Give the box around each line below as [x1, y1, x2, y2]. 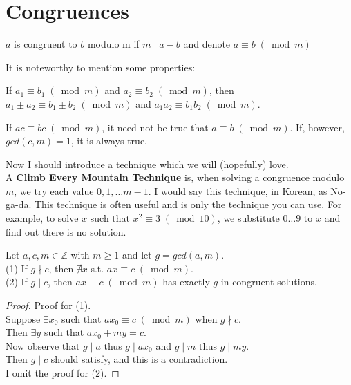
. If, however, [290, 120, 345, 134]
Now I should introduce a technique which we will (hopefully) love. [6, 156, 289, 171]
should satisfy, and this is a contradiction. [50, 352, 228, 366]
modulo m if [87, 37, 140, 51]
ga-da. [6, 197, 32, 212]
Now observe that [6, 338, 80, 353]
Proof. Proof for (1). [6, 298, 91, 312]
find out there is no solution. [6, 224, 126, 238]
